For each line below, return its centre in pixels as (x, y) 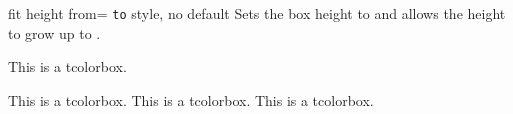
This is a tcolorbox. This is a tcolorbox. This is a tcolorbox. (191, 99)
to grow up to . (54, 32)
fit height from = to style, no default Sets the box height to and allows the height (257, 13)
